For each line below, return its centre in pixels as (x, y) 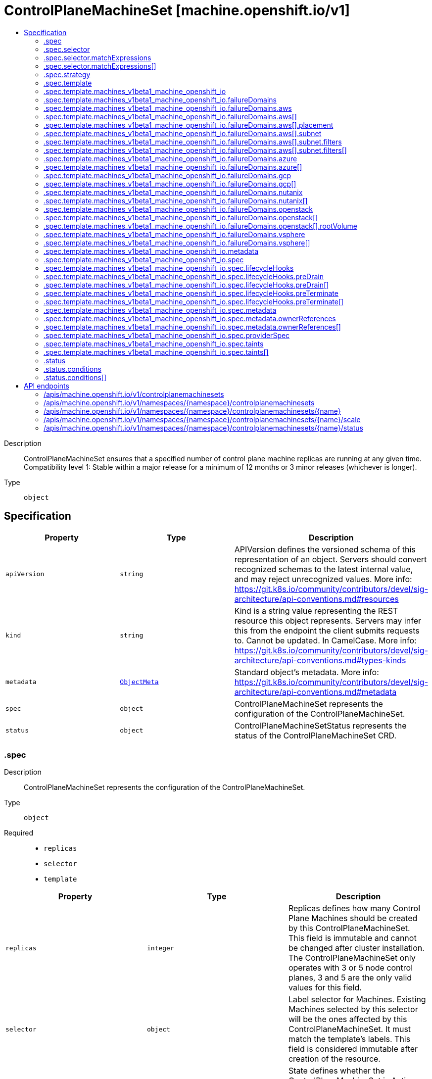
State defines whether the (336, 1071)
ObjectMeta (139, 682)
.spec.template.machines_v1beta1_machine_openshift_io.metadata (151, 251)
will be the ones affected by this (348, 1019)
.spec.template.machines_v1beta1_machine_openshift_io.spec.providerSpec (167, 335)
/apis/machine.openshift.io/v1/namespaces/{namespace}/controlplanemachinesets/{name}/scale (202, 419)
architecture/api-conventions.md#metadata (315, 692)
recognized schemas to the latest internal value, (324, 569)
